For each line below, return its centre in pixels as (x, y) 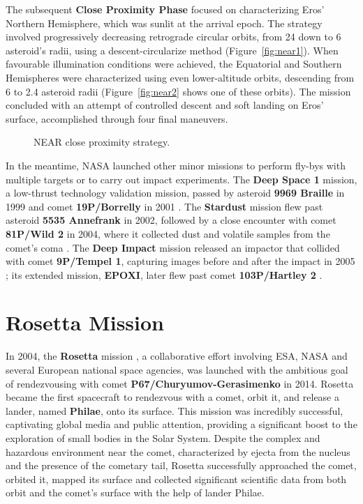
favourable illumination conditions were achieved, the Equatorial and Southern (174, 64)
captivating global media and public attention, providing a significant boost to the (181, 424)
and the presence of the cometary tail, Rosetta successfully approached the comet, (181, 465)
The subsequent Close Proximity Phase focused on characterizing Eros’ (165, 9)
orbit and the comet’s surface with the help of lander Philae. (135, 492)
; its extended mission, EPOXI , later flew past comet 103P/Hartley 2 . (164, 274)
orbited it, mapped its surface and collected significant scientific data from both (176, 479)
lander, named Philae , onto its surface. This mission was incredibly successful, (175, 410)
